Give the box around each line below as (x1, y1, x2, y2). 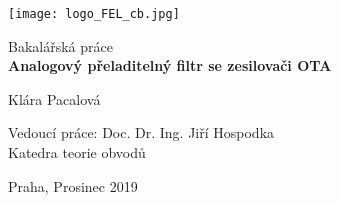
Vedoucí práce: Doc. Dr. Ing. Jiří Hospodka (8, 122, 275, 143)
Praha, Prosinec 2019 (8, 175, 138, 196)
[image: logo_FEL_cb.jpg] (8, 7, 180, 21)
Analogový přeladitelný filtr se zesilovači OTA (8, 55, 332, 76)
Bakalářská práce (8, 35, 113, 56)
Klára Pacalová (8, 88, 101, 109)
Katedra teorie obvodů (8, 142, 146, 163)
